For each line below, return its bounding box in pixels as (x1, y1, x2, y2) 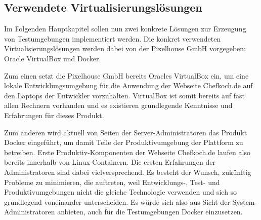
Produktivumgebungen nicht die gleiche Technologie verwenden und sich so (4, 187, 237, 197)
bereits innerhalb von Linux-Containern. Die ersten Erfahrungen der (4, 157, 215, 167)
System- (232, 196, 257, 207)
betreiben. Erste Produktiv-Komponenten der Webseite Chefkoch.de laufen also (4, 146, 250, 157)
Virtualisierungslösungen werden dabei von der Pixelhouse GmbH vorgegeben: (4, 43, 246, 54)
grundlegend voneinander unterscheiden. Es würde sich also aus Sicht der (4, 196, 230, 207)
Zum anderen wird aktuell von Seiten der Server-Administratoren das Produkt (4, 127, 247, 137)
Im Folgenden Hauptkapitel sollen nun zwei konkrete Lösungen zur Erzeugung (4, 23, 246, 34)
